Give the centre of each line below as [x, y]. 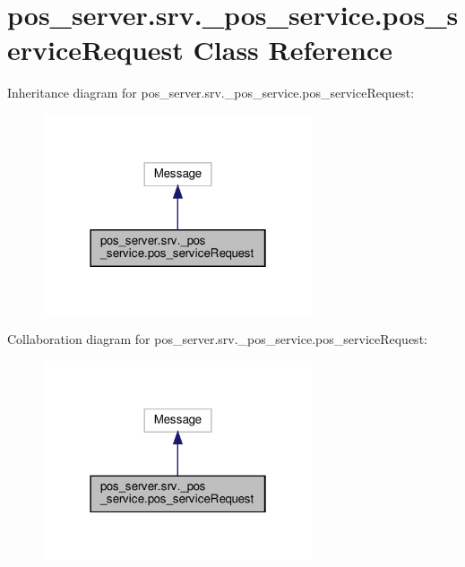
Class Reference [293, 50]
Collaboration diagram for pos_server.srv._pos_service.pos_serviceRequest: [217, 339]
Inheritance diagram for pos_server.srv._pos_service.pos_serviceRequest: [211, 93]
